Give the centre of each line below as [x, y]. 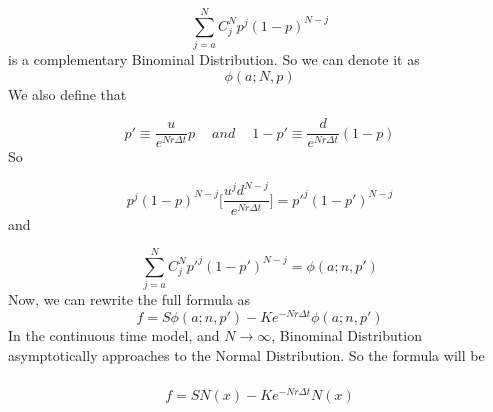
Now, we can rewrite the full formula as [129, 299]
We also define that [67, 93]
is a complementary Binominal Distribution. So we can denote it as [214, 59]
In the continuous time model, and [114, 334]
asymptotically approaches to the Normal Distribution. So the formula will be [246, 354]
